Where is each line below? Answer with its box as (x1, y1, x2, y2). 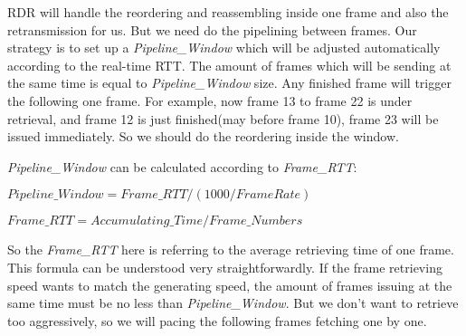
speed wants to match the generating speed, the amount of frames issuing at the (7, 275, 452, 294)
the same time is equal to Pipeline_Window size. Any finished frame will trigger (7, 73, 452, 92)
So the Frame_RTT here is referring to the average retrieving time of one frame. (7, 240, 454, 259)
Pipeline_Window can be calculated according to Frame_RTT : (7, 157, 357, 176)
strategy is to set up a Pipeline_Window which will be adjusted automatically (7, 38, 441, 57)
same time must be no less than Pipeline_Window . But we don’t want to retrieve (7, 293, 459, 312)
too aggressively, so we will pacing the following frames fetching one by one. (7, 311, 427, 330)
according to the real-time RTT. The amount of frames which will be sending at (7, 55, 452, 74)
